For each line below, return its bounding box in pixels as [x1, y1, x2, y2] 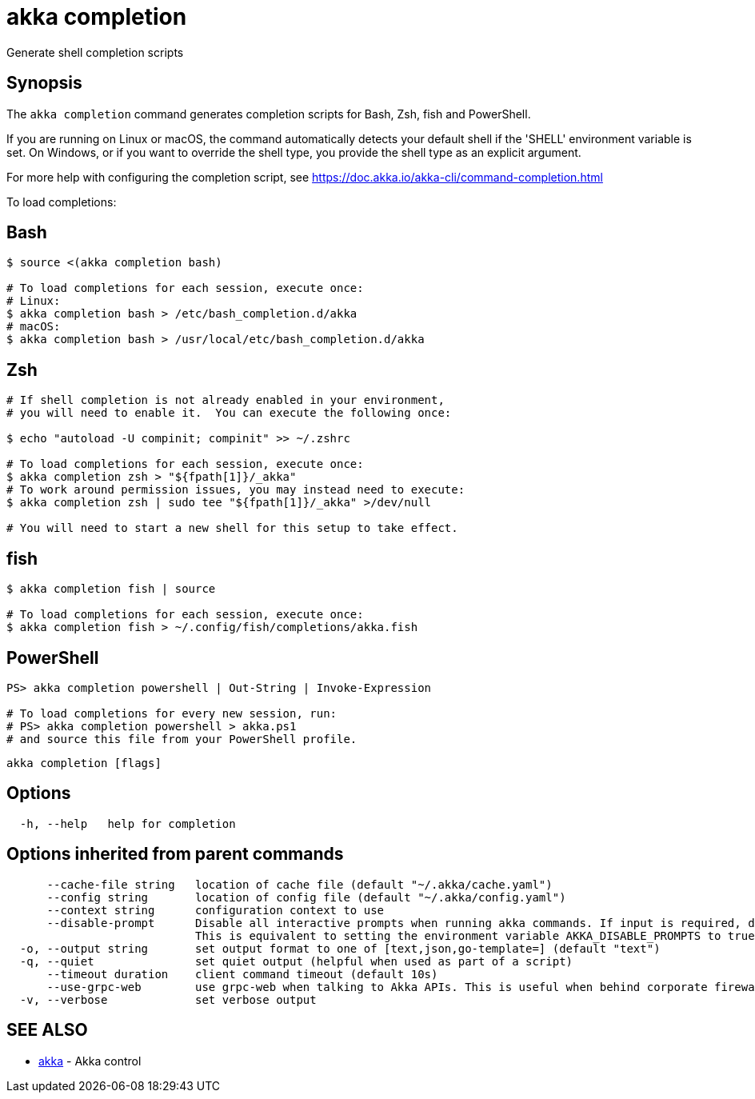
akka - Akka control [38, 1053, 142, 1068]
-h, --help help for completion [19, 817, 236, 830]
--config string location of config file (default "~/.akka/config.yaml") [46, 890, 566, 904]
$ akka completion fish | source [6, 582, 216, 596]
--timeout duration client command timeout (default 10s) [46, 967, 438, 981]
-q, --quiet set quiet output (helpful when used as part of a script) [19, 954, 573, 968]
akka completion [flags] [6, 756, 162, 769]
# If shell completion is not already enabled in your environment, [6, 394, 445, 407]
